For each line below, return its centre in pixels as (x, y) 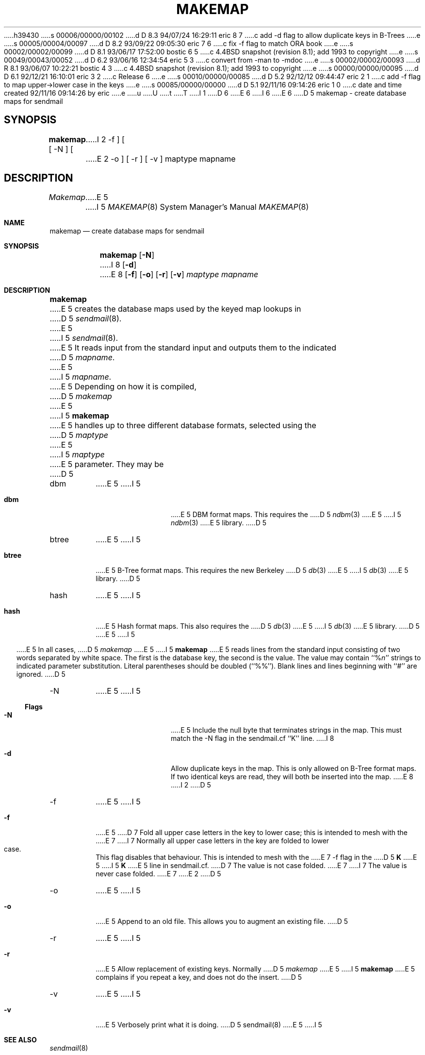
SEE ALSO (20, 1040)
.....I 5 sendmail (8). (84, 338)
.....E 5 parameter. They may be (107, 464)
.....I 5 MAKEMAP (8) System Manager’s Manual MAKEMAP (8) (197, 207)
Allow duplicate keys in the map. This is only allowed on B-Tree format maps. (294, 769)
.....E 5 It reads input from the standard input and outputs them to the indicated (193, 348)
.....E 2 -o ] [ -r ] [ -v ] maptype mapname (161, 159)
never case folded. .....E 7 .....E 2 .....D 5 (158, 874)
